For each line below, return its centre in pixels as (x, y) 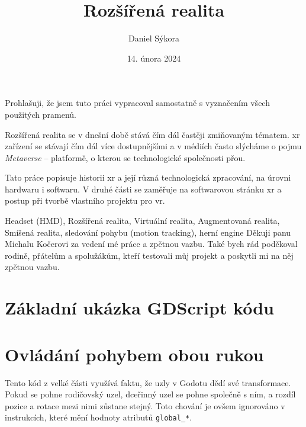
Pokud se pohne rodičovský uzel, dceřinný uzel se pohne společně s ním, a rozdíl (150, 394)
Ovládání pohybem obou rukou (134, 354)
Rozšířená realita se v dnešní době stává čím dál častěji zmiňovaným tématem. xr (152, 134)
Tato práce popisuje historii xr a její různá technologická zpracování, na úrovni (148, 177)
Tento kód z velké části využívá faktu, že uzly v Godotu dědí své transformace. (148, 382)
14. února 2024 (154, 58)
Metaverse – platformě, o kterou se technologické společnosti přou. (125, 157)
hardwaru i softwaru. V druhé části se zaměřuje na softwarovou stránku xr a (143, 189)
